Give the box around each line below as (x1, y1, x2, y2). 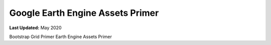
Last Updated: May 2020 (9, 25, 62, 31)
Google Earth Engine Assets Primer (9, 7, 159, 18)
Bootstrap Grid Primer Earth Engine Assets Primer (9, 34, 112, 40)
